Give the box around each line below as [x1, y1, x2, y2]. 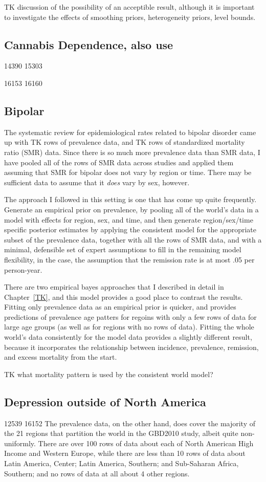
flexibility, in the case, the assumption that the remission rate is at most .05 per [4, 254, 255, 265]
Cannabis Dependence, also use [4, 36, 173, 52]
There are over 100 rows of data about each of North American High [38, 437, 254, 448]
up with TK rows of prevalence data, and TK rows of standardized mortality [4, 137, 245, 147]
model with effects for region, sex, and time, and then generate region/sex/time [4, 214, 253, 225]
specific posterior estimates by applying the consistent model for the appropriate [4, 224, 256, 235]
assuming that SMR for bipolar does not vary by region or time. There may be [4, 167, 252, 178]
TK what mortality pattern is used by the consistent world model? [4, 368, 213, 379]
